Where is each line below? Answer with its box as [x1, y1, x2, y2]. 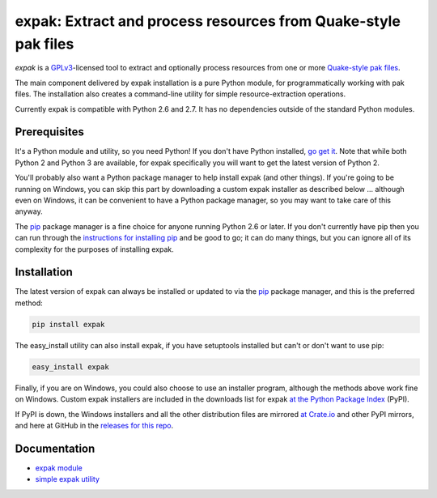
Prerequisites [15, 126, 84, 139]
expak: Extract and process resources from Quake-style [15, 12, 401, 30]
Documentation [15, 441, 95, 455]
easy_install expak [32, 362, 109, 372]
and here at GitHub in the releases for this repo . [15, 420, 174, 430]
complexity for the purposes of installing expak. [15, 244, 174, 254]
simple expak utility [35, 475, 100, 484]
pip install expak [32, 320, 105, 329]
